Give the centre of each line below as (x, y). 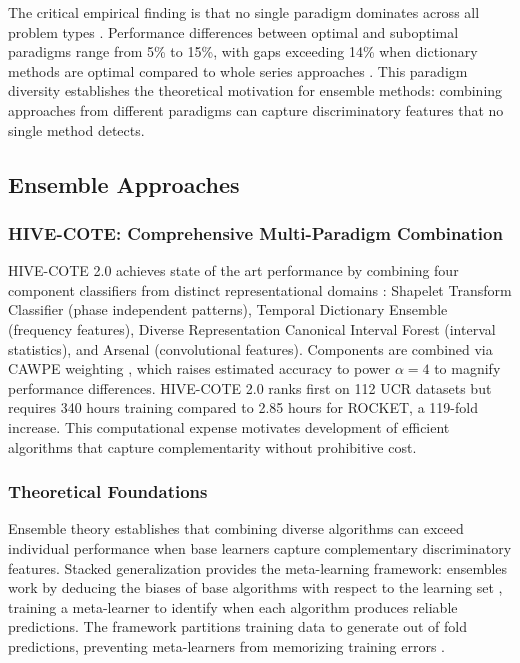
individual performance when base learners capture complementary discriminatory (260, 547)
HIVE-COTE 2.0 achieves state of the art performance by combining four (233, 270)
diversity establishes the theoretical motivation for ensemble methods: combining (255, 90)
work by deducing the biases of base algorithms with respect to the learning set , (255, 587)
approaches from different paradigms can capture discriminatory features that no (256, 109)
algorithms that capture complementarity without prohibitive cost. (212, 446)
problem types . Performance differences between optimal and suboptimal (233, 31)
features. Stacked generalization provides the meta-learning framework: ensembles (258, 567)
